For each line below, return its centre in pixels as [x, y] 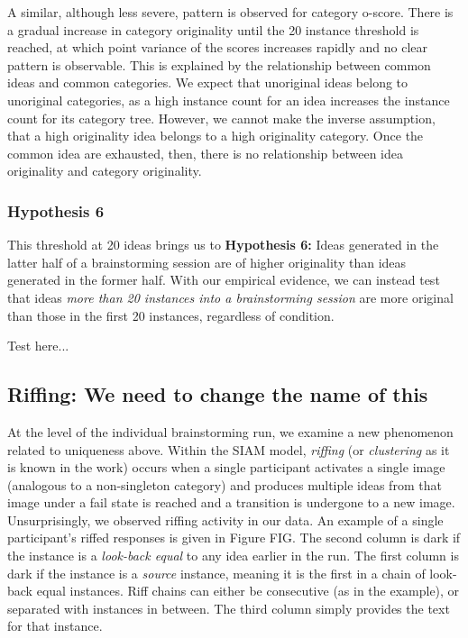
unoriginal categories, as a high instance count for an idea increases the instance [229, 100]
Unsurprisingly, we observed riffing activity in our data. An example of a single [225, 520]
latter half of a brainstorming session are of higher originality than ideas [207, 262]
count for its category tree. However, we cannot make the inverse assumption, [221, 118]
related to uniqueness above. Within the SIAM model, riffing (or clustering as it [229, 449]
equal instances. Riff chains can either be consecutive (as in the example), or [248, 591]
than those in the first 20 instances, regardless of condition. [171, 315]
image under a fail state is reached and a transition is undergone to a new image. [231, 502]
